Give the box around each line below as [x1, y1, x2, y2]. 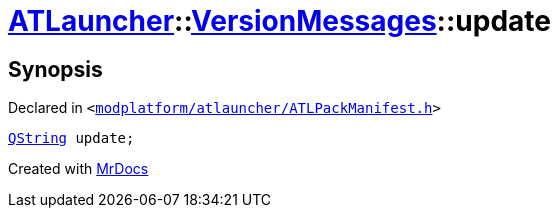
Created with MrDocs [8, 160, 149, 178]
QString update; [8, 130, 135, 147]
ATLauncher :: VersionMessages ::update [8, 4, 551, 38]
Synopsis [8, 56, 103, 82]
